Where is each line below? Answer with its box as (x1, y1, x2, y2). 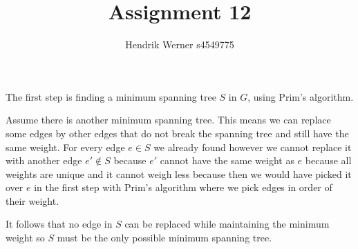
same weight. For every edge (6, 139, 125, 154)
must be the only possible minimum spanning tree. (57, 230, 272, 245)
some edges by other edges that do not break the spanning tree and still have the (6, 126, 349, 140)
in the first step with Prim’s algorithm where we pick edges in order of (34, 180, 332, 195)
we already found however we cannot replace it (153, 139, 352, 154)
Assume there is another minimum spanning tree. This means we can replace (6, 112, 331, 127)
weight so (6, 230, 45, 245)
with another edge (6, 153, 82, 168)
